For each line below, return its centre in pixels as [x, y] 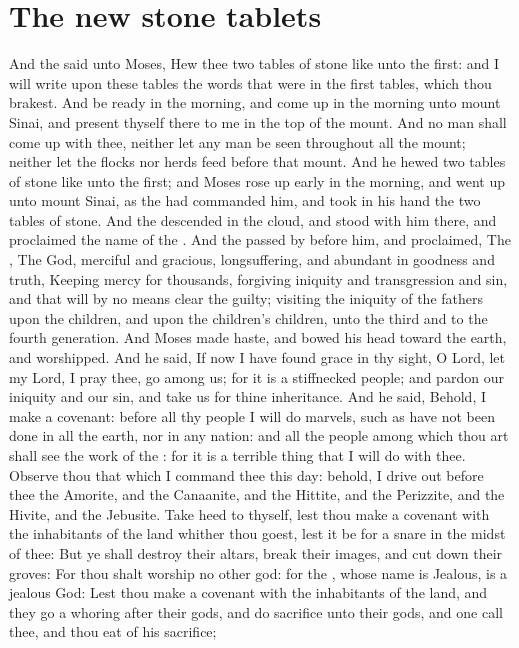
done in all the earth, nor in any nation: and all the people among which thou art [259, 435]
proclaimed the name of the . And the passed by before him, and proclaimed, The [260, 239]
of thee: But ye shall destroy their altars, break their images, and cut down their [256, 552]
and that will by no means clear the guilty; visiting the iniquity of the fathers [246, 298]
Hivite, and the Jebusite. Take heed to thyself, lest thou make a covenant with [249, 513]
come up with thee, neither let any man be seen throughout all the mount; [237, 141]
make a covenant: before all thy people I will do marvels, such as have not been [252, 415]
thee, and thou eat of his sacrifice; [113, 631]
